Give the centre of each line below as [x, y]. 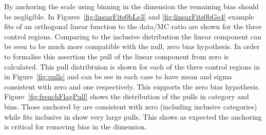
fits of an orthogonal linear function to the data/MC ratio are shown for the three [133, 26]
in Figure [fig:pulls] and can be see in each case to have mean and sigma [118, 76]
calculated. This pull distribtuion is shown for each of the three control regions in [132, 66]
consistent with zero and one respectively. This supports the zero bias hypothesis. [132, 86]
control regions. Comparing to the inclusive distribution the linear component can [133, 36]
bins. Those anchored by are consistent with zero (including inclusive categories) [131, 106]
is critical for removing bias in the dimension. [75, 127]
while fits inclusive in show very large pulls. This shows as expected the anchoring [133, 116]
